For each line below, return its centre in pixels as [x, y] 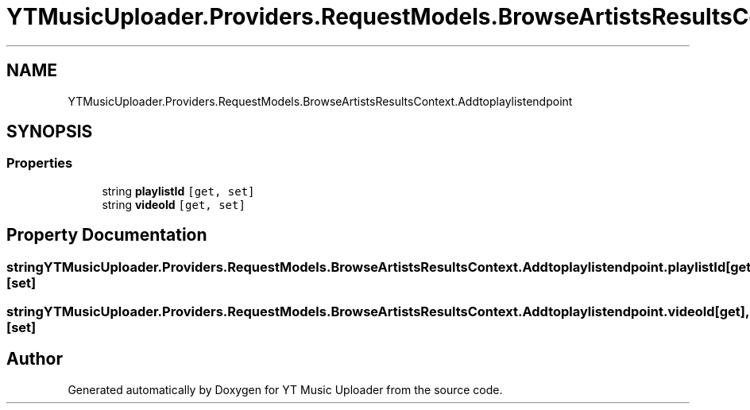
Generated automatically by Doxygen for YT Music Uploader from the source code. [285, 389]
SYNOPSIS [50, 132]
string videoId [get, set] [174, 204]
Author [35, 359]
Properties [40, 163]
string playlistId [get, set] [178, 191]
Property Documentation [107, 235]
